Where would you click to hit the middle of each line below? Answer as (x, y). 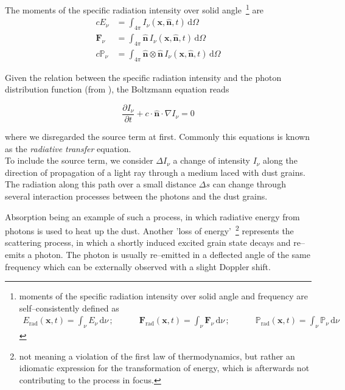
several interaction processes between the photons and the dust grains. (136, 196)
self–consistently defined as (69, 308)
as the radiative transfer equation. (68, 148)
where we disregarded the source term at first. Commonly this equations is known (158, 136)
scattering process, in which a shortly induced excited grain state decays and (148, 242)
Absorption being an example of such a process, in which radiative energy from (152, 216)
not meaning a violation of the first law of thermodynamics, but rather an (157, 356)
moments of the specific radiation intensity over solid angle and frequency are (163, 296)
